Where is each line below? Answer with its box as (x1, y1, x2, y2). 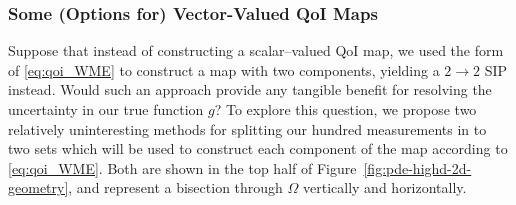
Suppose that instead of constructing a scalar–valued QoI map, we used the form (8, 40, 504, 61)
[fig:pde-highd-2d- (363, 157, 472, 178)
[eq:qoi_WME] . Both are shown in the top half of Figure (8, 157, 357, 178)
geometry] (8, 177, 69, 198)
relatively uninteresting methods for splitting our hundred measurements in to (8, 118, 487, 139)
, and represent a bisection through (68, 177, 283, 198)
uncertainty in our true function (8, 99, 204, 119)
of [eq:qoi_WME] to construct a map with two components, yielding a (8, 59, 440, 80)
